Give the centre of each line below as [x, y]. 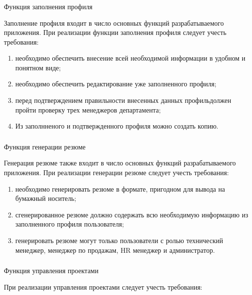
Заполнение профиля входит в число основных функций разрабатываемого [114, 23]
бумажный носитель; [46, 198]
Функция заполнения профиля [48, 6]
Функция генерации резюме [45, 146]
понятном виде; [38, 67]
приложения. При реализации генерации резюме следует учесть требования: [117, 172]
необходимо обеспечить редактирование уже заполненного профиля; [116, 84]
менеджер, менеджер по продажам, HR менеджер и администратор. [115, 250]
